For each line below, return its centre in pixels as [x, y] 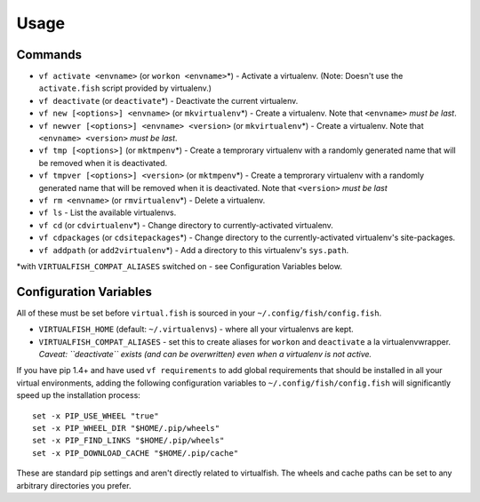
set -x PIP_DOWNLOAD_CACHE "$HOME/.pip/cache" [136, 453]
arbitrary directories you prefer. [74, 485]
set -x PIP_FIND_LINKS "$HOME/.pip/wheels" [128, 441]
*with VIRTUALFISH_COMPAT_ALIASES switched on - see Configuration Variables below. [179, 266]
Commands [49, 55]
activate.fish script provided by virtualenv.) [125, 88]
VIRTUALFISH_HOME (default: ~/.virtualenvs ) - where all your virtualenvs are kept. [196, 330]
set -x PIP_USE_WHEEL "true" [96, 416]
